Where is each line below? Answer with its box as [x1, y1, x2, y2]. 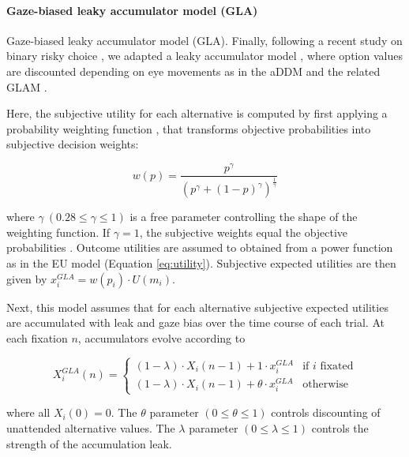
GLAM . [6, 78, 47, 95]
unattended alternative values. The [6, 420, 175, 436]
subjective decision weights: [6, 136, 139, 152]
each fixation [6, 329, 68, 346]
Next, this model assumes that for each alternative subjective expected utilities [6, 298, 388, 315]
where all [6, 404, 51, 421]
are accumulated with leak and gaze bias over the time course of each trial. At [6, 314, 385, 331]
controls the [311, 420, 369, 436]
